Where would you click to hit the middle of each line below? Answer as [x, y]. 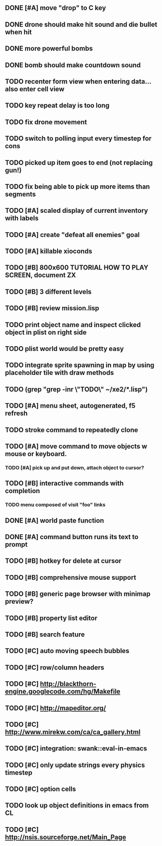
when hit [18, 32]
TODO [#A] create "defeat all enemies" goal [73, 235]
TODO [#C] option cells [41, 789]
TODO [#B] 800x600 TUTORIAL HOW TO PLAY [77, 268]
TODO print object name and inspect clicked [73, 325]
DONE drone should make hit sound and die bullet [81, 24]
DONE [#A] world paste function [54, 520]
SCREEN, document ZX [41, 275]
